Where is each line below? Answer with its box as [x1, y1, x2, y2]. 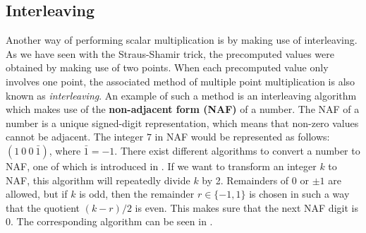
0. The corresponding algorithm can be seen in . [6, 214, 213, 229]
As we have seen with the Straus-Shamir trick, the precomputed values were [6, 46, 334, 61]
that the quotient [6, 200, 80, 215]
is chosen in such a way [249, 186, 350, 201]
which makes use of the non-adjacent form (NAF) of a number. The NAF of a [6, 102, 360, 116]
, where [49, 143, 81, 157]
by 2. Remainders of [202, 172, 289, 187]
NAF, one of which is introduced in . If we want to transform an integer [6, 158, 317, 173]
